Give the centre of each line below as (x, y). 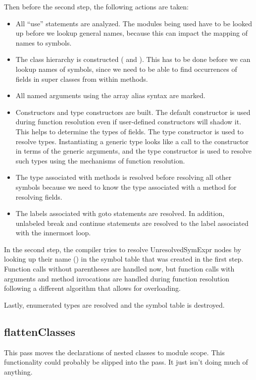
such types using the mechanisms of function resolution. (100, 160)
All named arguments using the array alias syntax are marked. (110, 95)
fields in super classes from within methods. (82, 79)
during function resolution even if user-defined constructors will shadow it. (128, 122)
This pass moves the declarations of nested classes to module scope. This (114, 352)
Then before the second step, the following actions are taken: (96, 6)
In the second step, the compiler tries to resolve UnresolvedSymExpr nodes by (123, 249)
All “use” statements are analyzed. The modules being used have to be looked (134, 23)
